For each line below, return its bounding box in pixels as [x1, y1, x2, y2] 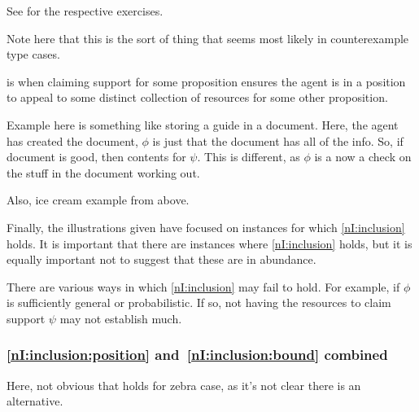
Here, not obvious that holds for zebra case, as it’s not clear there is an [7, 376, 361, 393]
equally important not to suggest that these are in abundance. [7, 251, 316, 268]
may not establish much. [59, 309, 182, 327]
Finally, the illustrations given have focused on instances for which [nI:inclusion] [7, 218, 405, 235]
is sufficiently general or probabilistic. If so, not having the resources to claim [7, 294, 391, 311]
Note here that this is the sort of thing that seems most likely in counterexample [7, 29, 409, 46]
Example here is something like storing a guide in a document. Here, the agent [7, 116, 399, 133]
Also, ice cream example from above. [7, 191, 190, 208]
